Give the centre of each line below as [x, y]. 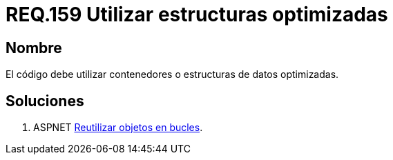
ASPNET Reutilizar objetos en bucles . [118, 128]
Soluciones [45, 101]
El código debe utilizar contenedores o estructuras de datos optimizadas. [172, 74]
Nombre [34, 48]
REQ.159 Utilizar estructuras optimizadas [197, 14]
